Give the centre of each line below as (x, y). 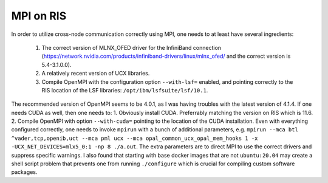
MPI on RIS (39, 16)
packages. (24, 172)
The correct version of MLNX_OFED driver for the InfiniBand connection (132, 47)
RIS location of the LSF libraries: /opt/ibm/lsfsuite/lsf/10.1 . (125, 90)
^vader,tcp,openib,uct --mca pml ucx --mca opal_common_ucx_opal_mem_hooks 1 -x (135, 138)
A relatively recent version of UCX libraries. (96, 74)
